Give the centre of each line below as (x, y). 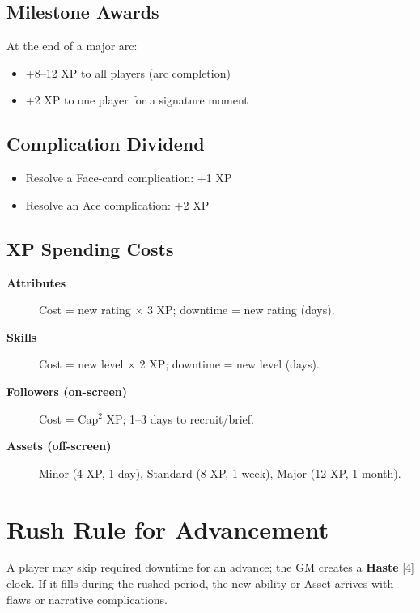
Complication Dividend (106, 144)
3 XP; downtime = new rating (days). (241, 310)
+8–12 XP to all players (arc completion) (128, 72)
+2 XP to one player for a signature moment (137, 100)
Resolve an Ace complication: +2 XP (117, 204)
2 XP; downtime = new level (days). (229, 364)
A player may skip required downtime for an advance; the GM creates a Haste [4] (211, 567)
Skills (22, 336)
